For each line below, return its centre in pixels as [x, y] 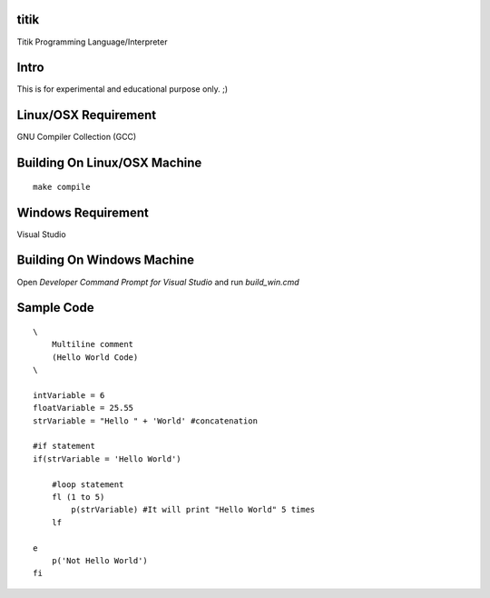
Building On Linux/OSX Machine [109, 163]
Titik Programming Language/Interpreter [92, 42]
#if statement [64, 446]
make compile [62, 187]
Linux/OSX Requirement [87, 115]
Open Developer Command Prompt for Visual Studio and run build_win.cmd [158, 282]
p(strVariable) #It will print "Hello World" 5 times [193, 510]
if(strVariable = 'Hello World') [107, 458]
